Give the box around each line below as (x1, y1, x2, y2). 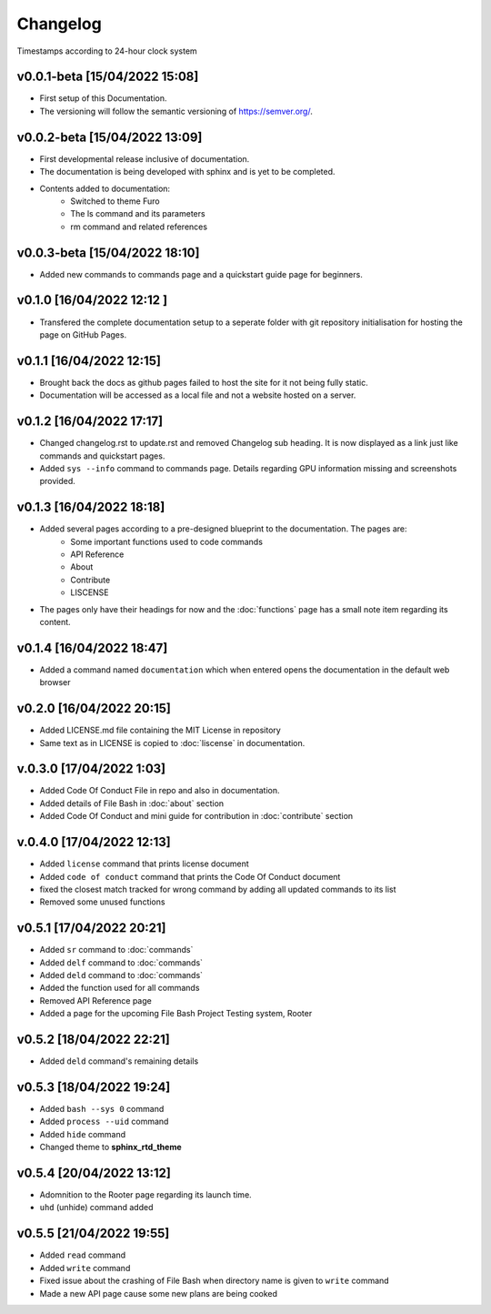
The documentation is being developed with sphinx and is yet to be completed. (39, 167, 336, 177)
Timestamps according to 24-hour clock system (16, 45, 197, 56)
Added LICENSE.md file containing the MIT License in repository (39, 724, 281, 736)
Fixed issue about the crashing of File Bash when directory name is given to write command (39, 1275, 390, 1287)
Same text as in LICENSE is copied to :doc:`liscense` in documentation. (39, 737, 306, 748)
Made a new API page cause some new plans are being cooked (39, 1288, 277, 1299)
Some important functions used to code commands (70, 536, 264, 547)
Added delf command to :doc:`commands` (39, 956, 204, 968)
